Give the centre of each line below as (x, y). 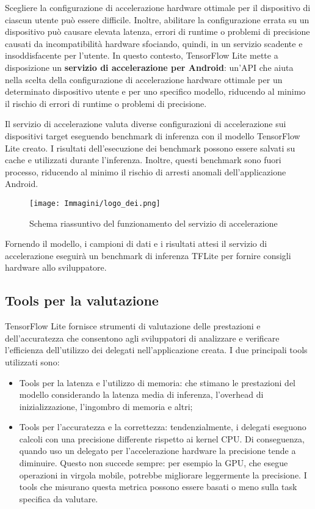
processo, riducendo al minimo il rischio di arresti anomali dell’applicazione (146, 171)
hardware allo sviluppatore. (56, 267)
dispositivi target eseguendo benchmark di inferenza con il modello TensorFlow (153, 135)
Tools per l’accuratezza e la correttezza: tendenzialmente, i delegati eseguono (163, 427)
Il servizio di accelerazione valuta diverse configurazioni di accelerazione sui (146, 124)
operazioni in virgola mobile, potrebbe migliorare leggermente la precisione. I (163, 474)
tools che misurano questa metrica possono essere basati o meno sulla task (158, 487)
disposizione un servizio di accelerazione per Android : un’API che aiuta (149, 67)
